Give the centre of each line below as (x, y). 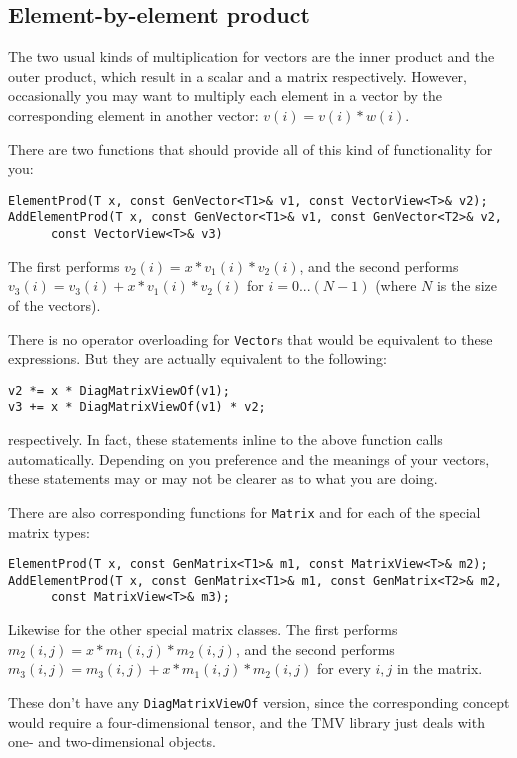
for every (344, 668)
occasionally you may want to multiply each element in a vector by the (225, 95)
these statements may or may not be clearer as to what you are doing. (223, 478)
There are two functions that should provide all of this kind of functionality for (250, 148)
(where (396, 285)
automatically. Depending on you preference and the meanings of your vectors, (249, 458)
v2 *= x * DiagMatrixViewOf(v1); (119, 390)
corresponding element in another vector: (133, 114)
